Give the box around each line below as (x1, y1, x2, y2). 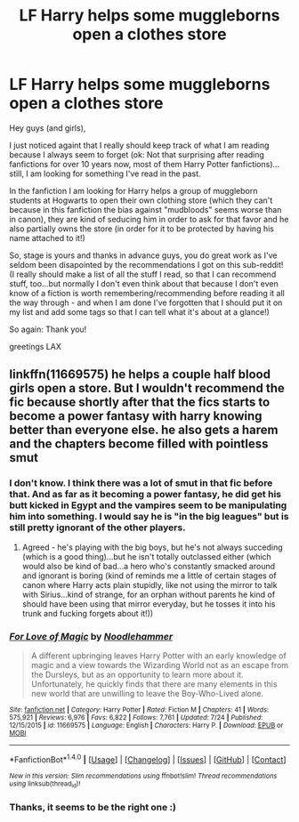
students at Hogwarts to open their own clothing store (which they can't (9, 195, 273, 205)
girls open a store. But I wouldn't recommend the (9, 381, 285, 396)
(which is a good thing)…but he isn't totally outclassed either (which (21, 551, 271, 561)
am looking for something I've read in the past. (29, 168, 202, 179)
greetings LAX (9, 341, 62, 351)
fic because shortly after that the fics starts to (9, 395, 271, 410)
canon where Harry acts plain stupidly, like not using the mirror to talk (21, 579, 278, 590)
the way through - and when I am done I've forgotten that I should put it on (9, 297, 283, 308)
